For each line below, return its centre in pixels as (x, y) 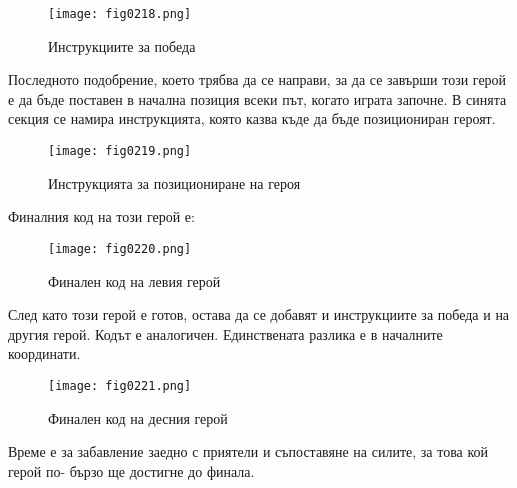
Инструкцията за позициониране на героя (174, 182)
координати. (44, 353)
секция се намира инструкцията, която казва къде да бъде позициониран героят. (252, 118)
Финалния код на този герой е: (101, 216)
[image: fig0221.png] (120, 385)
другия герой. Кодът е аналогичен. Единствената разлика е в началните (225, 333)
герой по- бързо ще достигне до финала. (131, 470)
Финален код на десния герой (138, 417)
